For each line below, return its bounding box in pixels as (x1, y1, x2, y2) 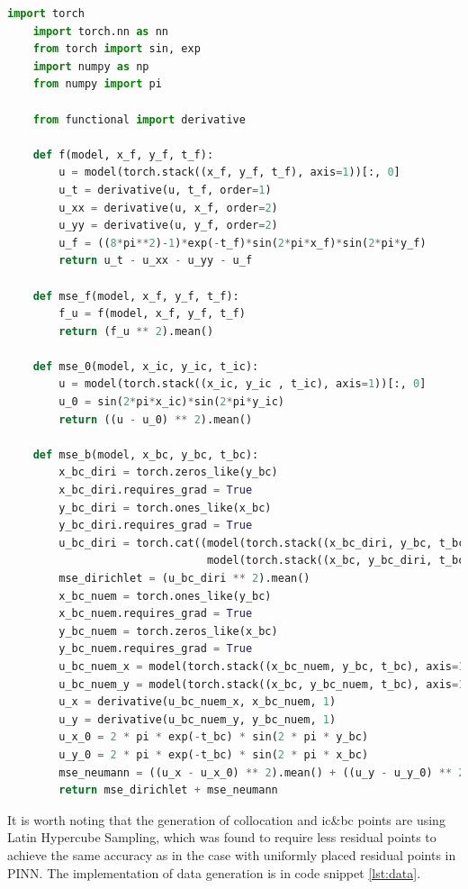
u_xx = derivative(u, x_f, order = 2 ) (58, 201, 278, 214)
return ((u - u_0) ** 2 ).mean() (58, 413, 253, 426)
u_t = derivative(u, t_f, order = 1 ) (58, 183, 272, 196)
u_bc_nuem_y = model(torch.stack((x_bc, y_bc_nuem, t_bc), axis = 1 (58, 677, 465, 691)
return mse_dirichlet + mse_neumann (58, 784, 278, 797)
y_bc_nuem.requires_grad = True (58, 642, 253, 656)
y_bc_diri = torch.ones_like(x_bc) (58, 501, 272, 514)
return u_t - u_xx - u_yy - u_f (58, 254, 253, 268)
